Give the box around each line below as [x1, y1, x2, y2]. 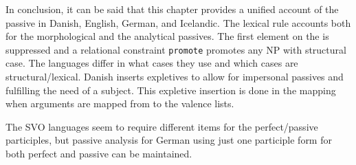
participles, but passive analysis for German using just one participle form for [5, 133, 332, 147]
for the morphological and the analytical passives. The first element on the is [5, 29, 329, 43]
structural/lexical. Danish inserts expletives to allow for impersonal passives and [5, 69, 344, 84]
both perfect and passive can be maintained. [5, 146, 192, 160]
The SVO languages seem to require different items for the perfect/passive [5, 119, 318, 133]
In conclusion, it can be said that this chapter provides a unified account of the [5, 2, 339, 16]
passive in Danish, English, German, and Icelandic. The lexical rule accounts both [5, 15, 351, 30]
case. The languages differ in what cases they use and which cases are [5, 56, 298, 70]
